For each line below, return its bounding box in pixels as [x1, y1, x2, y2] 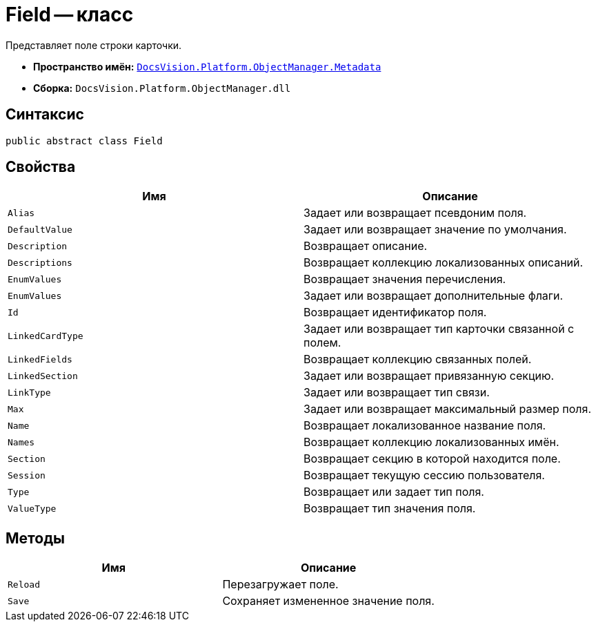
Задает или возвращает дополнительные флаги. [304, 289, 564, 303]
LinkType [8, 387, 51, 398]
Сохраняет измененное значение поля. [222, 594, 435, 608]
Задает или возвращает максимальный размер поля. [304, 402, 592, 416]
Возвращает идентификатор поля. [304, 305, 487, 320]
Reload [8, 579, 40, 590]
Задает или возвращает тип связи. [304, 385, 490, 400]
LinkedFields [8, 354, 72, 365]
